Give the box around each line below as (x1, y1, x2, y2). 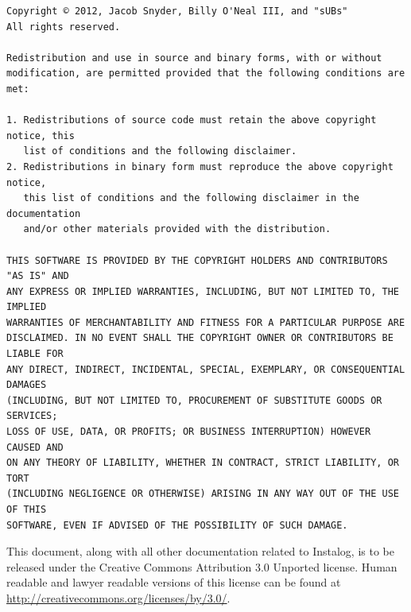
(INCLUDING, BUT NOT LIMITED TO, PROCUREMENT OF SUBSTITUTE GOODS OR (6, 394, 382, 406)
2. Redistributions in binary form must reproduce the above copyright (6, 161, 394, 172)
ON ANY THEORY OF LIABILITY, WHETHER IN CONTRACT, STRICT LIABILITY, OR (6, 457, 399, 469)
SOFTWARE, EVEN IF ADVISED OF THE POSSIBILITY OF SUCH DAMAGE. (6, 519, 348, 531)
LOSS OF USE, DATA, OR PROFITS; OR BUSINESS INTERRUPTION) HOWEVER (6, 426, 371, 438)
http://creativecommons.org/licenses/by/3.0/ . (6, 589, 231, 606)
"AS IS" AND (6, 270, 69, 282)
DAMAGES (6, 379, 47, 391)
